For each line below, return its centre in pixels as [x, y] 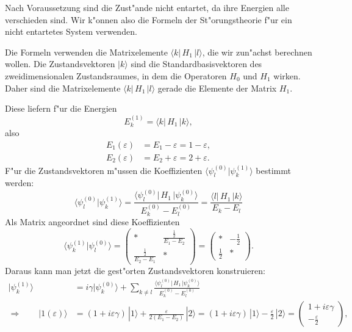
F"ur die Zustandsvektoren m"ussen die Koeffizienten [104, 170]
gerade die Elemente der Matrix [217, 88]
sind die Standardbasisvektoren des [196, 64]
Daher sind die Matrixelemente [63, 88]
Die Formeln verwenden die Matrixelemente [86, 52]
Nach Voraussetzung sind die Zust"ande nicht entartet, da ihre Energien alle [147, 7]
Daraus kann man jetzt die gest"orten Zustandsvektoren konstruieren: [135, 270]
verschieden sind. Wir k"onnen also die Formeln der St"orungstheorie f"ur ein [149, 19]
